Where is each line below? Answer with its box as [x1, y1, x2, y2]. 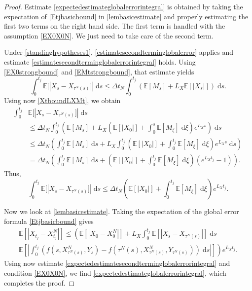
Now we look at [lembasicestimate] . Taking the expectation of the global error [4, 206, 239, 217]
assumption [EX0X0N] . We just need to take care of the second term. [4, 30, 214, 40]
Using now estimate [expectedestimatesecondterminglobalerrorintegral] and [4, 258, 230, 268]
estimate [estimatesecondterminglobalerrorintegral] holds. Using [4, 56, 196, 67]
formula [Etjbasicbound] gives [4, 216, 94, 226]
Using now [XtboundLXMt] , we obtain [4, 95, 121, 106]
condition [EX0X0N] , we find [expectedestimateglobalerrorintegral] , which [4, 267, 226, 278]
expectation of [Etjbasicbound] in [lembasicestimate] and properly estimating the [4, 11, 249, 21]
